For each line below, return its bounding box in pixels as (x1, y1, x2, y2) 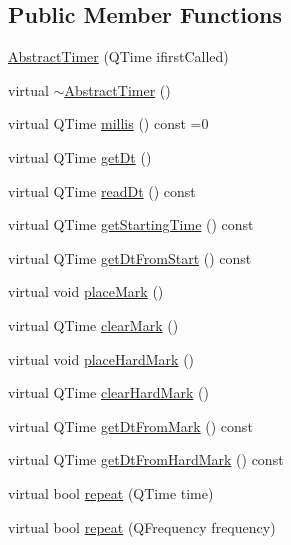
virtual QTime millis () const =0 (8, 113, 209, 134)
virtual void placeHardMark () (8, 348, 195, 369)
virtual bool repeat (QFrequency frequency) (8, 516, 276, 537)
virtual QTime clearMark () (8, 314, 179, 335)
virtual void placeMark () (8, 281, 164, 302)
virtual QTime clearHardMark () (8, 382, 209, 403)
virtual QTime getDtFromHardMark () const (8, 449, 284, 470)
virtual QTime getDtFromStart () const (8, 247, 252, 268)
